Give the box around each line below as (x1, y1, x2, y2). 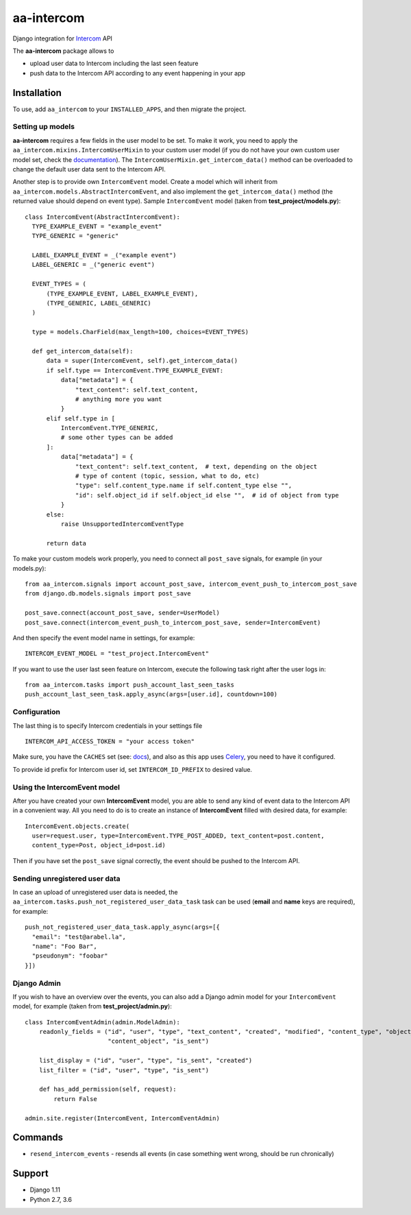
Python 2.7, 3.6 (29, 1195, 72, 1203)
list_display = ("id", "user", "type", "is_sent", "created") (38, 1057, 253, 1065)
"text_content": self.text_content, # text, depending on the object (75, 462, 318, 470)
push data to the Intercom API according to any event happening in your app (29, 69, 246, 77)
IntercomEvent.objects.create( (25, 822, 130, 830)
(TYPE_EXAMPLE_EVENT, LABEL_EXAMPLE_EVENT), (46, 290, 199, 298)
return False (53, 1095, 97, 1102)
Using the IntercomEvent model (12, 782, 120, 792)
